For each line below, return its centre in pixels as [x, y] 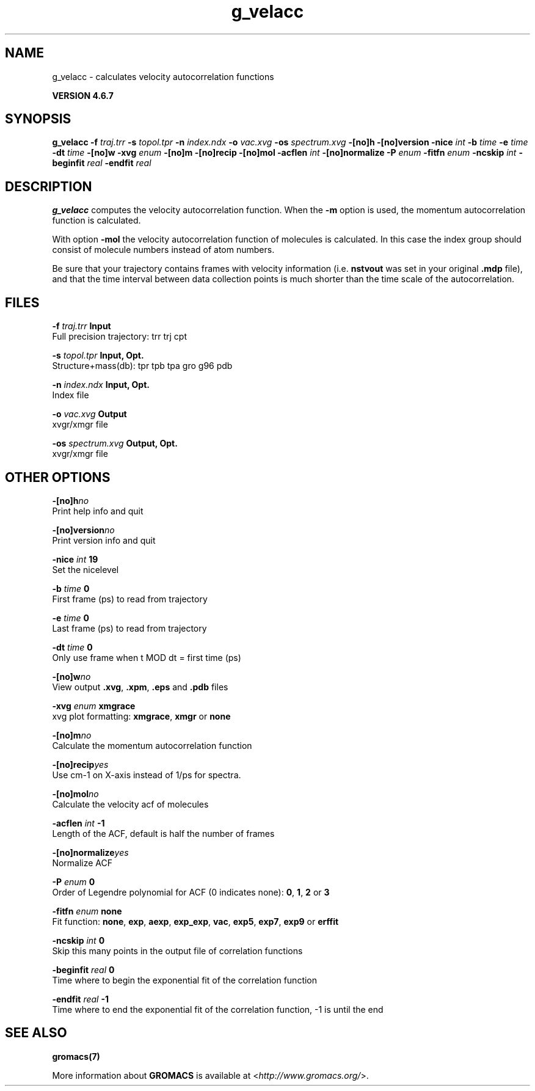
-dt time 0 [72, 647]
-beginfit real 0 [83, 969]
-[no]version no [83, 530]
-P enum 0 [74, 881]
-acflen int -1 [78, 823]
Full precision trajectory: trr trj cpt [119, 337]
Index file [71, 395]
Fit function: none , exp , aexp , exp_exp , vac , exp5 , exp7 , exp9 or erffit [195, 921]
